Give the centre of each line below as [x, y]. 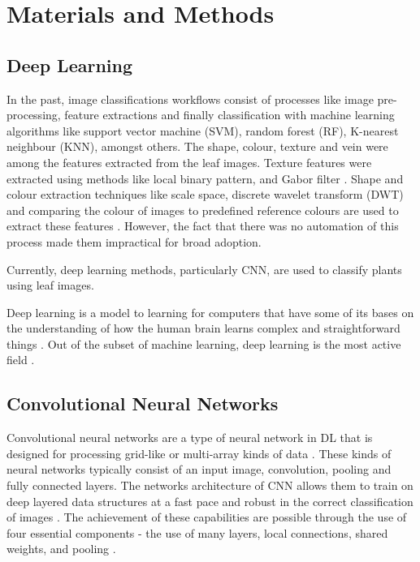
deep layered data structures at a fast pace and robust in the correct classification [210, 501]
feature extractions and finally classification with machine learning [229, 115]
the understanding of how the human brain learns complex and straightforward [204, 328]
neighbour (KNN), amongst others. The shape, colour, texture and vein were [197, 146]
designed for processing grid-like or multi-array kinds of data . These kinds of [199, 453]
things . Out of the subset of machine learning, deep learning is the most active [204, 343]
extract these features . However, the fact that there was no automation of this [203, 226]
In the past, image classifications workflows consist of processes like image [190, 99]
